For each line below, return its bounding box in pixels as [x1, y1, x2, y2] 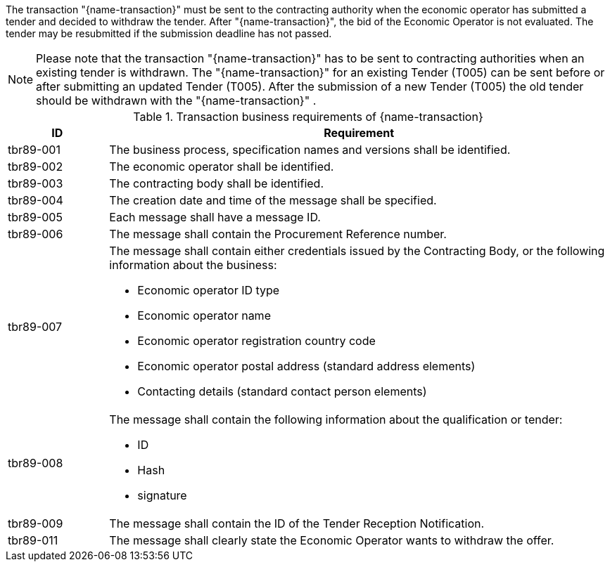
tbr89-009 [8, 516, 63, 530]
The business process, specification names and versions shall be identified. [109, 143, 511, 157]
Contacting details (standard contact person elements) [137, 384, 427, 398]
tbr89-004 [8, 193, 63, 207]
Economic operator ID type [137, 283, 280, 297]
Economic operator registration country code [137, 334, 376, 348]
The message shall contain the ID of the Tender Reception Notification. [109, 516, 485, 530]
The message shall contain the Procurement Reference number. [109, 227, 447, 241]
